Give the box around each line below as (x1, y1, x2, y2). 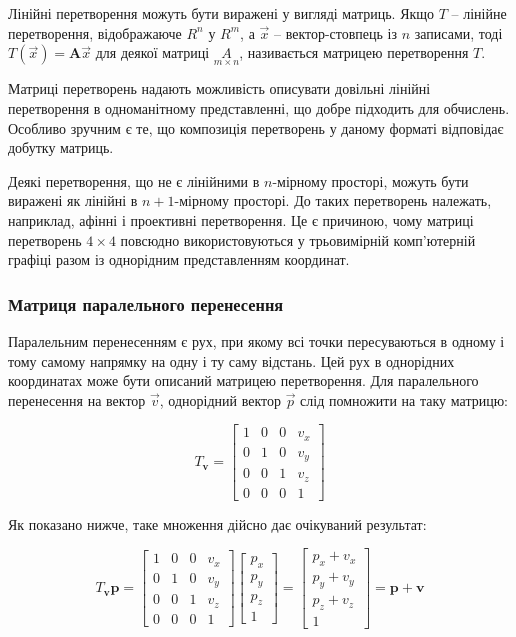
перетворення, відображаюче (8, 22, 182, 43)
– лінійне (451, 3, 507, 23)
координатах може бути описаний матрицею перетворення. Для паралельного (8, 370, 479, 391)
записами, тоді (414, 22, 503, 43)
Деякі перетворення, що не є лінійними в (8, 170, 260, 191)
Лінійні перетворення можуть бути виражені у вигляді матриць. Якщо (8, 3, 435, 23)
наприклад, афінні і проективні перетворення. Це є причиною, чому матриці (8, 209, 474, 230)
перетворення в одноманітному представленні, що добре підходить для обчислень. (8, 98, 510, 118)
